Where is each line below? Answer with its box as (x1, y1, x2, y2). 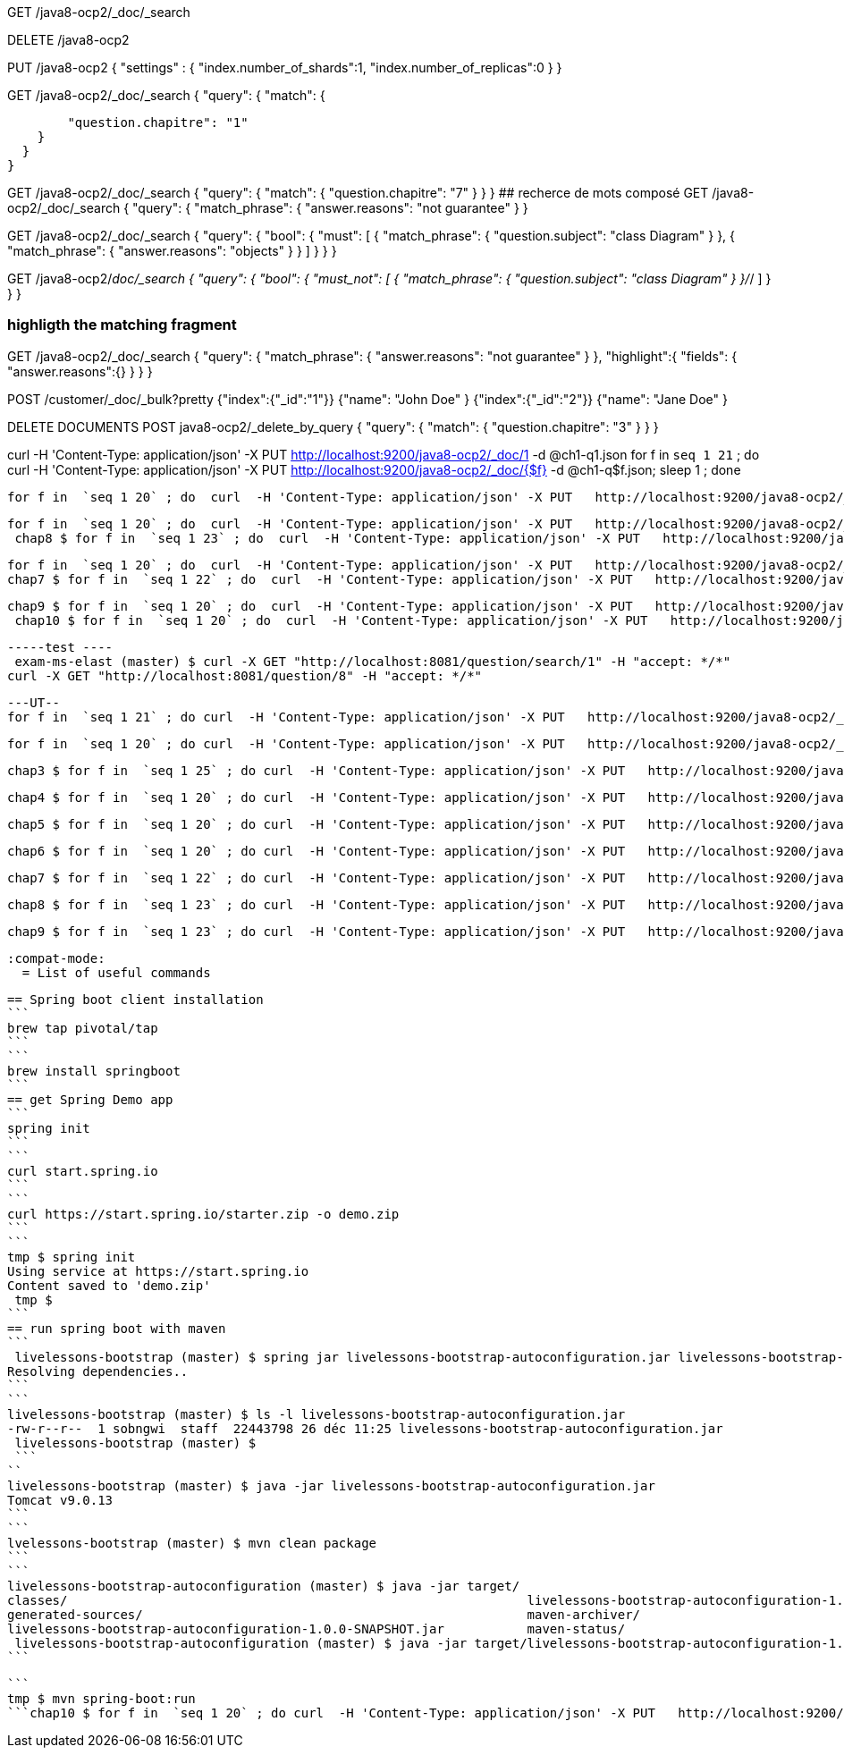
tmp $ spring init (7, 1249, 136, 1264)
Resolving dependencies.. (7, 1363, 189, 1379)
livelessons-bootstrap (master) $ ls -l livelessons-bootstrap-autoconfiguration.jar (7, 1406, 626, 1422)
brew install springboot (7, 1063, 181, 1078)
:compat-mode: (7, 950, 105, 966)
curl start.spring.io (7, 1163, 158, 1178)
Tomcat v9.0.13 (7, 1492, 114, 1507)
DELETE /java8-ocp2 (7, 32, 130, 47)
